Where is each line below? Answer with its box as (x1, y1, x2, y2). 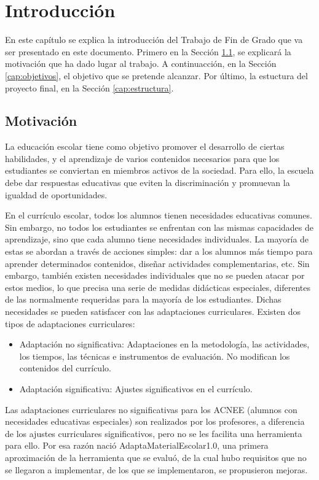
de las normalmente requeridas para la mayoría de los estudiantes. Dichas (5, 293, 282, 306)
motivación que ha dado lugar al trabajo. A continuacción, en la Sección (5, 57, 277, 70)
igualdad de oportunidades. (5, 188, 108, 201)
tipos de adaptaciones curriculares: (5, 317, 135, 330)
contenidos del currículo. (19, 362, 111, 374)
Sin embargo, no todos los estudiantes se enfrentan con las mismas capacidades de (5, 220, 313, 233)
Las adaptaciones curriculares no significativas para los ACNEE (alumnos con (5, 403, 297, 416)
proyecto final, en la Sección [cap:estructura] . (5, 81, 174, 94)
